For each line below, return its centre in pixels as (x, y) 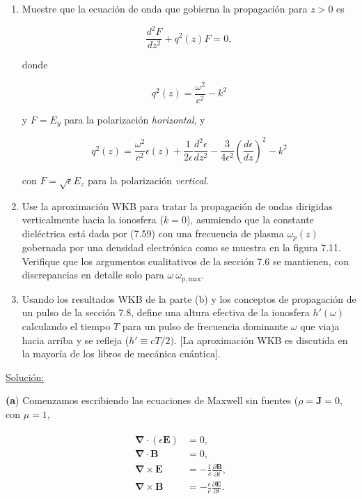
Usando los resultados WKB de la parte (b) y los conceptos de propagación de (189, 298)
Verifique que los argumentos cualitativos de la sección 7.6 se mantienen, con (186, 261)
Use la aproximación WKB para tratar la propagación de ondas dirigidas (177, 206)
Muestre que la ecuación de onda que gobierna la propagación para (165, 8)
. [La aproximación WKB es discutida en (261, 340)
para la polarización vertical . (148, 180)
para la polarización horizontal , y (135, 119)
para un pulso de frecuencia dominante (205, 326)
